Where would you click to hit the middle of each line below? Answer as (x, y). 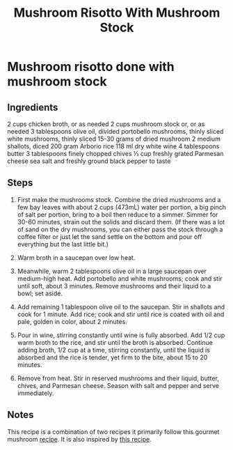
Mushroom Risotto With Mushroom (117, 13)
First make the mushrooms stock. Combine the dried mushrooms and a (119, 199)
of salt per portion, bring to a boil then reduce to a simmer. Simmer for (118, 215)
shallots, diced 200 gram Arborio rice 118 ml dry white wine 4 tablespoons (113, 146)
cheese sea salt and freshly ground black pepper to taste (89, 161)
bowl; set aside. (40, 293)
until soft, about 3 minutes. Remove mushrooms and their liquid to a (114, 286)
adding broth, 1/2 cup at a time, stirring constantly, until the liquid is (114, 350)
